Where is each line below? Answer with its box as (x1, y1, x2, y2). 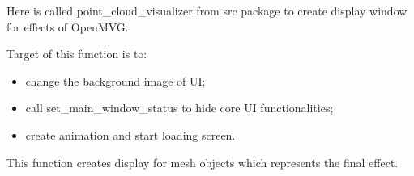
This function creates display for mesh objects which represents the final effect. (6, 153, 399, 170)
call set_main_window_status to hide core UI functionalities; (25, 99, 334, 116)
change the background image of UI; (25, 72, 206, 89)
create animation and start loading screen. (25, 126, 236, 143)
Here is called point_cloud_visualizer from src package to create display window (6, 2, 408, 19)
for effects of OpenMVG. (6, 18, 129, 35)
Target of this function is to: (6, 45, 147, 62)
